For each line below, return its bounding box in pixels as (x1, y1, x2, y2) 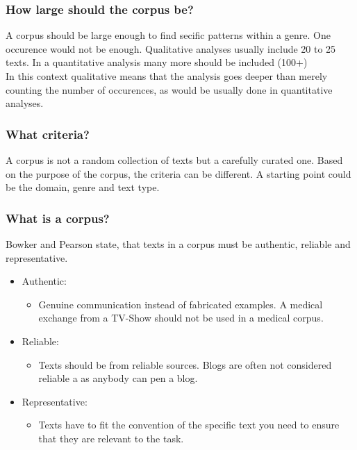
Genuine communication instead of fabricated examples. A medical (38, 297, 323, 311)
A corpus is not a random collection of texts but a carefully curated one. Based (6, 153, 343, 167)
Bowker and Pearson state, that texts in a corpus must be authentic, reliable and (6, 237, 351, 251)
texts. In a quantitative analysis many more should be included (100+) (6, 55, 308, 69)
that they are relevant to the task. (38, 431, 184, 445)
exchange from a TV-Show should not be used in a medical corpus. (38, 310, 324, 325)
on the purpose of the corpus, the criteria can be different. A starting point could (6, 166, 351, 181)
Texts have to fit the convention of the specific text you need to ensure (38, 417, 340, 432)
